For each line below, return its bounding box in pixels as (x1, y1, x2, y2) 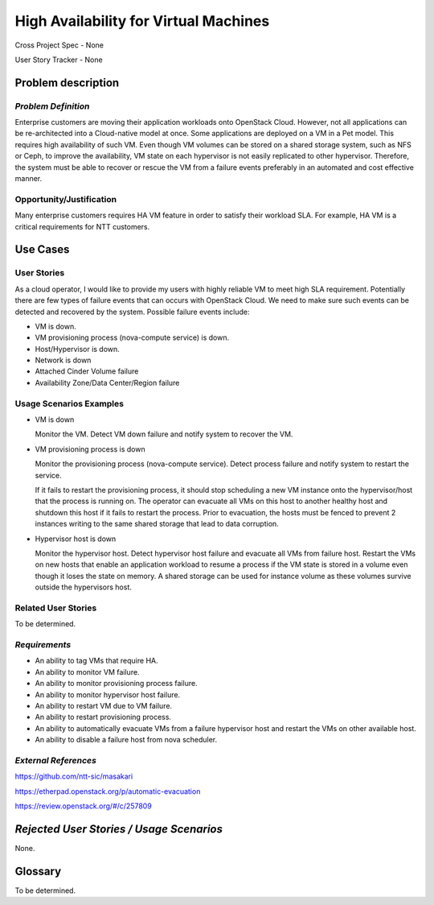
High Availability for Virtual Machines (14, 12, 270, 30)
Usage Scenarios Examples (14, 398, 125, 409)
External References (14, 754, 96, 766)
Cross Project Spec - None (14, 40, 104, 50)
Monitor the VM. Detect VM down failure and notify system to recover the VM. (35, 429, 293, 439)
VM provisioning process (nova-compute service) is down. (35, 333, 229, 342)
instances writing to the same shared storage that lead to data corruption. (35, 519, 279, 529)
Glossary (14, 864, 62, 878)
